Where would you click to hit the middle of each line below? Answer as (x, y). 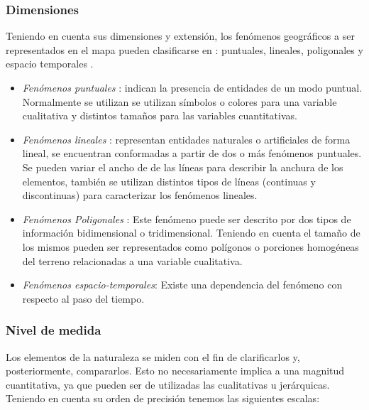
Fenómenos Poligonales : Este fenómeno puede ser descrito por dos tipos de (187, 219)
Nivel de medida (54, 330)
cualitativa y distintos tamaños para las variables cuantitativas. (160, 115)
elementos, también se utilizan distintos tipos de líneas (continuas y (169, 181)
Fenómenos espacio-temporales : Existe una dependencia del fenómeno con (182, 285)
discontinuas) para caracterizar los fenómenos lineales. (140, 195)
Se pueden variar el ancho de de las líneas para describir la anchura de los (183, 167)
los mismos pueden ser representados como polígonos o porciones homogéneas (191, 246)
